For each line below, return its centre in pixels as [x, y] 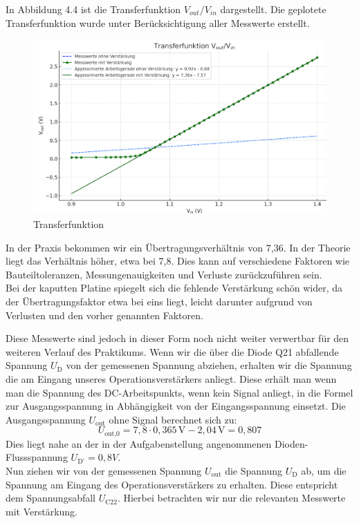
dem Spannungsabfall [51, 498]
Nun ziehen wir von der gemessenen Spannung [104, 470]
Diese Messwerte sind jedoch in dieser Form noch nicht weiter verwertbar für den [177, 338]
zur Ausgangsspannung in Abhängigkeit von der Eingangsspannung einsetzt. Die [176, 406]
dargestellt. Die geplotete [273, 9]
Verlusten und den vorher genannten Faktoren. [104, 315]
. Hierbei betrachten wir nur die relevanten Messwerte [231, 498]
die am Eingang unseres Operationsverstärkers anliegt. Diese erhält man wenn [171, 378]
